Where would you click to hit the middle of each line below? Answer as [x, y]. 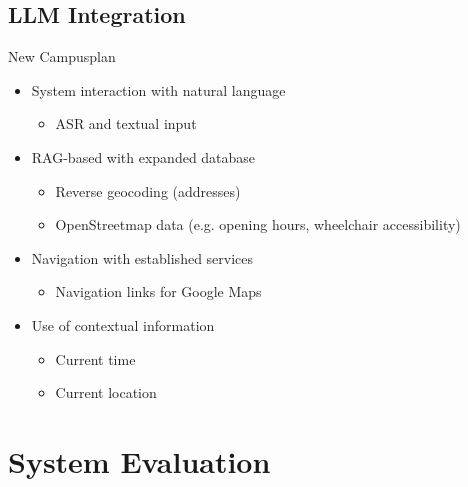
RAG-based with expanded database [143, 156]
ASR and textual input [126, 123]
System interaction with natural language [158, 89]
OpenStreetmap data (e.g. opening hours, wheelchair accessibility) [258, 224]
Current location [106, 392]
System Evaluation [139, 460]
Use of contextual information [123, 324]
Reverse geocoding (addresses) [148, 190]
